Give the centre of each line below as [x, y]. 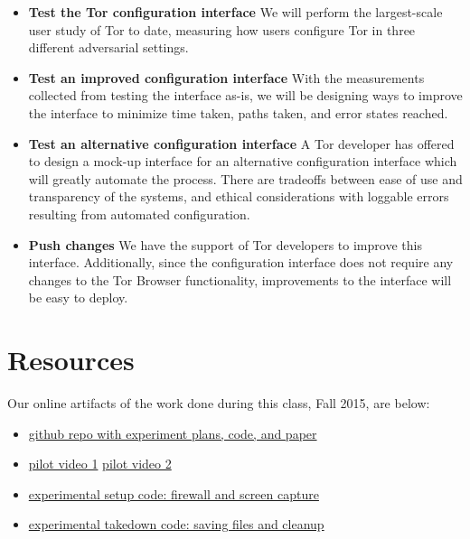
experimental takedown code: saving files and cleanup [176, 524]
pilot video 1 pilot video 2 [100, 464]
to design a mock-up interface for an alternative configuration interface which [243, 161]
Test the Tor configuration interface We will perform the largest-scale [235, 12]
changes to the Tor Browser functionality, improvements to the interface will [240, 279]
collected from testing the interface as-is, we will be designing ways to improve [245, 95]
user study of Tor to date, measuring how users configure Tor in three [222, 29]
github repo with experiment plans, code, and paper [173, 433]
